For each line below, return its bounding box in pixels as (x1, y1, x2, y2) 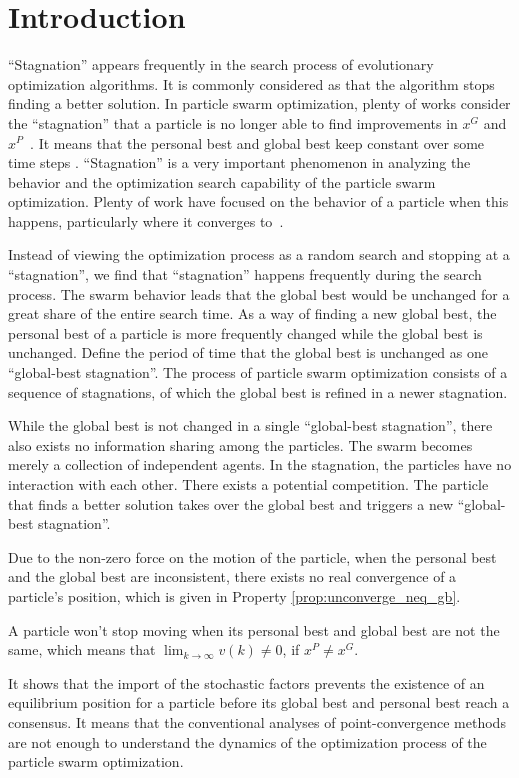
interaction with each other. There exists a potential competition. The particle (8, 474, 489, 494)
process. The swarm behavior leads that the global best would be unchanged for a (8, 283, 510, 304)
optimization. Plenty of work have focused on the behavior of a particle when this (8, 191, 509, 212)
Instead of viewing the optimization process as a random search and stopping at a (8, 244, 510, 265)
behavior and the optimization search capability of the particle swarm (8, 171, 436, 192)
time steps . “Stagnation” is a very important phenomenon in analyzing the (8, 152, 471, 173)
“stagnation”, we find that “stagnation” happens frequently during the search (8, 264, 482, 285)
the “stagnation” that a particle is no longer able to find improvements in (8, 112, 458, 133)
